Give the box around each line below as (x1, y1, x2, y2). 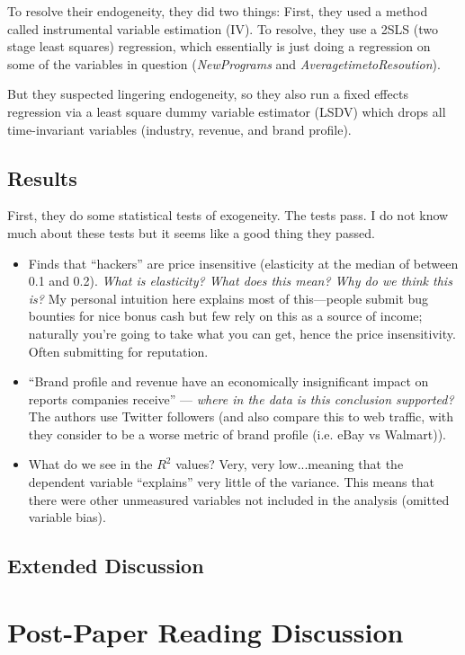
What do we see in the (28, 455, 153, 474)
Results (7, 164, 77, 191)
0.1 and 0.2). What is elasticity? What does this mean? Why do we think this (28, 271, 452, 290)
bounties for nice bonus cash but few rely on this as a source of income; (28, 306, 423, 325)
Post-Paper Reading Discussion (7, 613, 404, 650)
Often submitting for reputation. (28, 341, 209, 360)
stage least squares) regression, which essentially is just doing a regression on (7, 37, 431, 56)
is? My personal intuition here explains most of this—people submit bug (28, 288, 429, 307)
